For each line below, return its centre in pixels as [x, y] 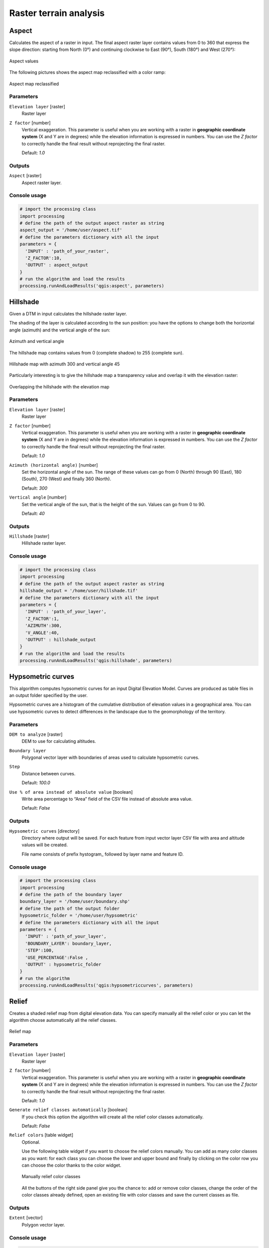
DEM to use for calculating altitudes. [59, 741]
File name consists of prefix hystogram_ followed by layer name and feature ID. [103, 854]
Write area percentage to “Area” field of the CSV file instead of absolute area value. [107, 799]
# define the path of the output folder [69, 908]
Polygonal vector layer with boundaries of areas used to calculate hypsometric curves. [110, 758]
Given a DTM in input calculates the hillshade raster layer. [68, 313]
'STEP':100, [40, 950]
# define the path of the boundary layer [71, 895]
